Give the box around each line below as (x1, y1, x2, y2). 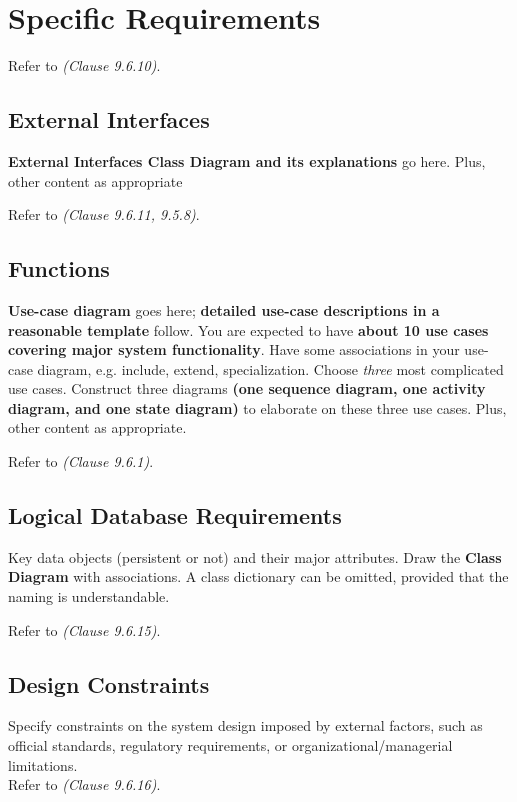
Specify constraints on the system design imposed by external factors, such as (8, 715, 483, 736)
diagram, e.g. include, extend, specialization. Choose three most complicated (37, 358, 504, 379)
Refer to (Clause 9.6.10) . (8, 55, 161, 76)
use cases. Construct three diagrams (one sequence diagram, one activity (8, 378, 486, 399)
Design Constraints (8, 668, 210, 699)
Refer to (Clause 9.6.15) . (8, 619, 161, 640)
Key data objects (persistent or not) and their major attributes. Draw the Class (8, 546, 502, 567)
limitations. (8, 754, 78, 775)
